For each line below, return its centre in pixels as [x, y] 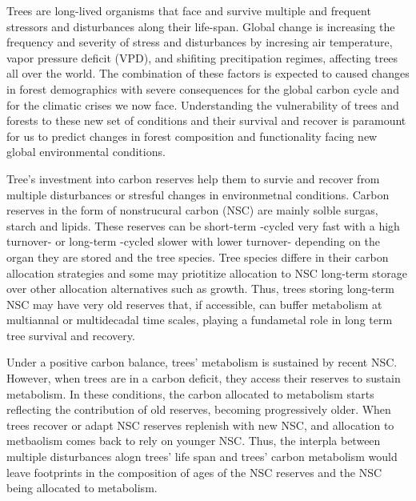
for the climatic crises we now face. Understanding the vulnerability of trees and [203, 104]
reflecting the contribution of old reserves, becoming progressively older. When [199, 409]
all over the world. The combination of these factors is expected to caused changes [208, 73]
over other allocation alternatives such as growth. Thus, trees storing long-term [200, 289]
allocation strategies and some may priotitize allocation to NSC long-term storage [207, 273]
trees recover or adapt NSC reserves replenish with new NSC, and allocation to [200, 425]
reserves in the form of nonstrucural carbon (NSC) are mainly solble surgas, [192, 210]
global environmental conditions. [86, 152]
